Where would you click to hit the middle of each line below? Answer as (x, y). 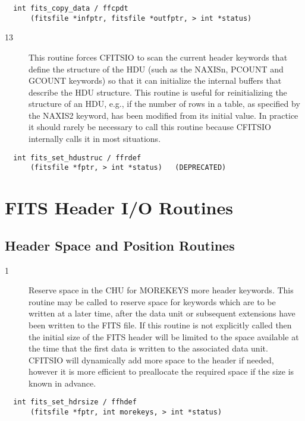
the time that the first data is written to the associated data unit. (148, 348)
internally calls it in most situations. (95, 139)
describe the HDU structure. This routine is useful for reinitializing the (158, 92)
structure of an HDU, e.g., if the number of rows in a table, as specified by (164, 104)
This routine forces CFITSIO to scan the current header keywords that (158, 57)
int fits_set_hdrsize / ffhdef (75, 402)
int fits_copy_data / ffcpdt (71, 8)
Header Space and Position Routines (120, 245)
